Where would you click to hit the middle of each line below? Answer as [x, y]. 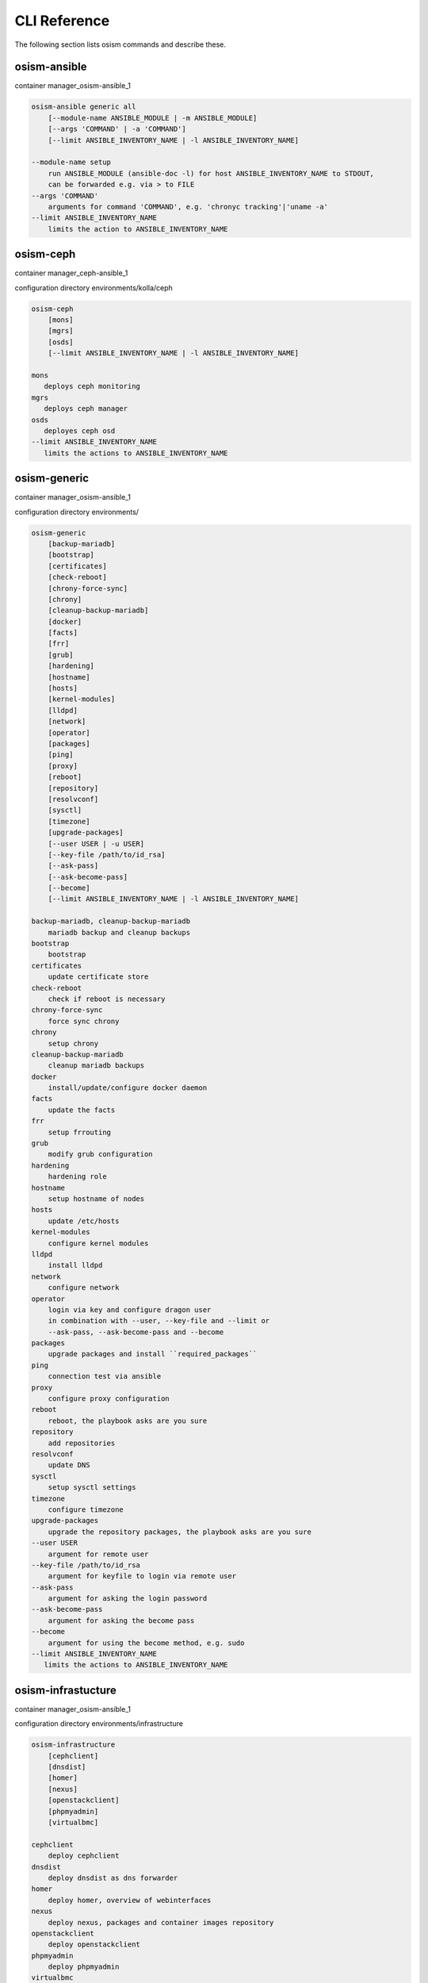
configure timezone [86, 1509]
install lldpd [75, 1266]
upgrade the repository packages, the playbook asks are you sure [180, 1532]
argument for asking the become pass [121, 1621]
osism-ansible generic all [84, 107]
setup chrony [73, 1043]
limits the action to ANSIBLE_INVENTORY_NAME [138, 229]
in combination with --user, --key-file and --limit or [159, 1321]
